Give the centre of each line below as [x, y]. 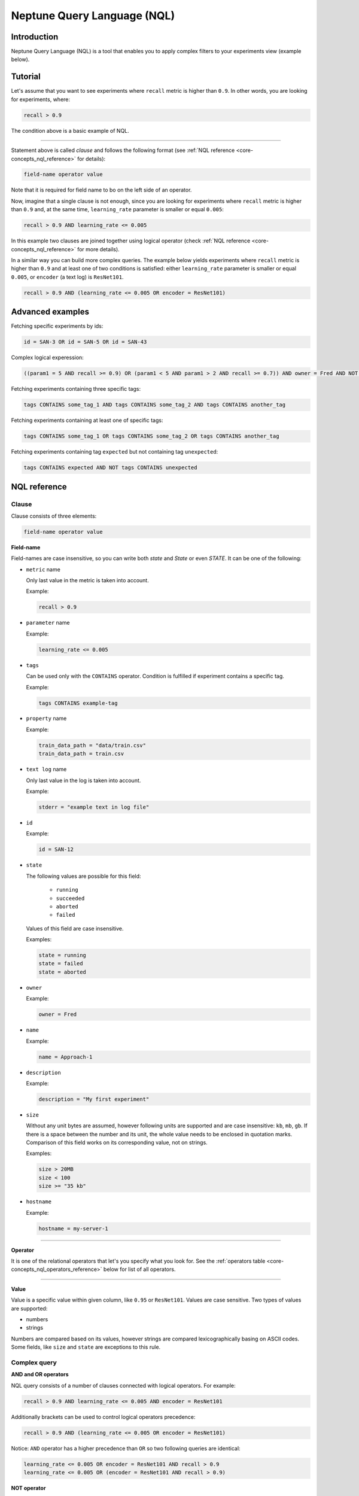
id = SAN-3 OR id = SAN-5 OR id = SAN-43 [85, 342]
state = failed [61, 964]
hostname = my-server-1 [74, 1229]
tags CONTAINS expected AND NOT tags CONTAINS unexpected [110, 468]
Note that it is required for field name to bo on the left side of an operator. [101, 190]
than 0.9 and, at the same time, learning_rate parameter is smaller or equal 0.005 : [118, 209]
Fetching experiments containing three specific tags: [76, 389]
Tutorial [26, 77]
